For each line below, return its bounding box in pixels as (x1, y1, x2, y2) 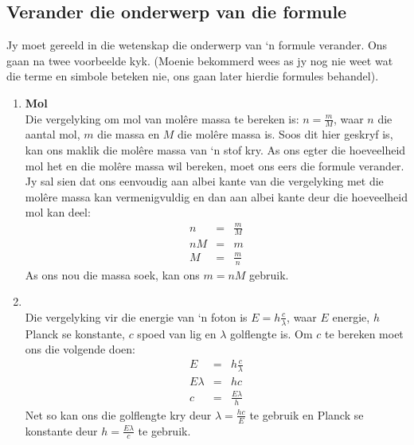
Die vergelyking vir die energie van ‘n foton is (25, 308, 248, 325)
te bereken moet (325, 325, 404, 342)
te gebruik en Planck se (249, 406, 364, 423)
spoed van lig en (137, 325, 217, 342)
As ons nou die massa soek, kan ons (25, 266, 200, 283)
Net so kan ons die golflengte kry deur (25, 406, 212, 423)
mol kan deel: (25, 204, 91, 221)
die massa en (97, 126, 160, 142)
